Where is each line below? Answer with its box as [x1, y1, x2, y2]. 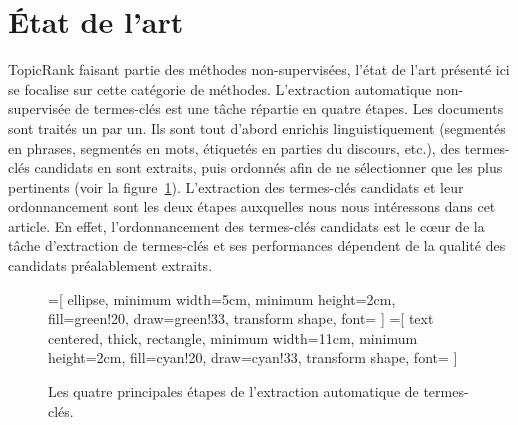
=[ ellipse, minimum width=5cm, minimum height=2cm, [48, 288, 396, 309]
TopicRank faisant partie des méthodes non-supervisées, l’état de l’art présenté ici [8, 59, 510, 80]
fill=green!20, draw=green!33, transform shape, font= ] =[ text [48, 308, 434, 329]
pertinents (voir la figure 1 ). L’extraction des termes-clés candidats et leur [8, 176, 464, 197]
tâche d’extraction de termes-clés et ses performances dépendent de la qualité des [8, 235, 506, 256]
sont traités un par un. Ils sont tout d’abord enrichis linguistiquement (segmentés [8, 117, 506, 138]
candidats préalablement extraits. [8, 255, 213, 276]
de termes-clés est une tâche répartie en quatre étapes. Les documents [75, 98, 504, 119]
